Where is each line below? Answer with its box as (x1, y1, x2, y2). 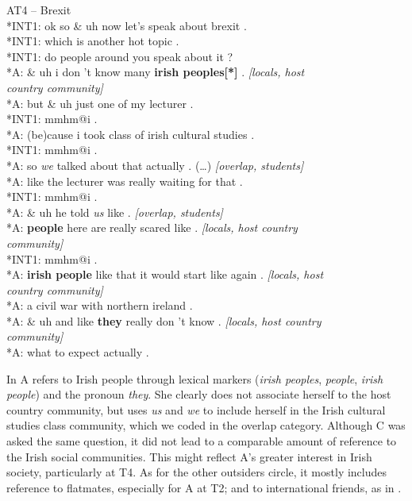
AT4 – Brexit (6, 2, 71, 17)
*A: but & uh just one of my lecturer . (6, 94, 194, 111)
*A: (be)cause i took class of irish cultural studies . (6, 125, 255, 142)
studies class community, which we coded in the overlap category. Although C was (6, 417, 406, 434)
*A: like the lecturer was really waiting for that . (6, 172, 243, 189)
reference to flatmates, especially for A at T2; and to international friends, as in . (6, 479, 402, 495)
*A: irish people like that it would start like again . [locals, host (6, 266, 324, 283)
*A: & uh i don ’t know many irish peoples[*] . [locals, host (6, 64, 305, 80)
